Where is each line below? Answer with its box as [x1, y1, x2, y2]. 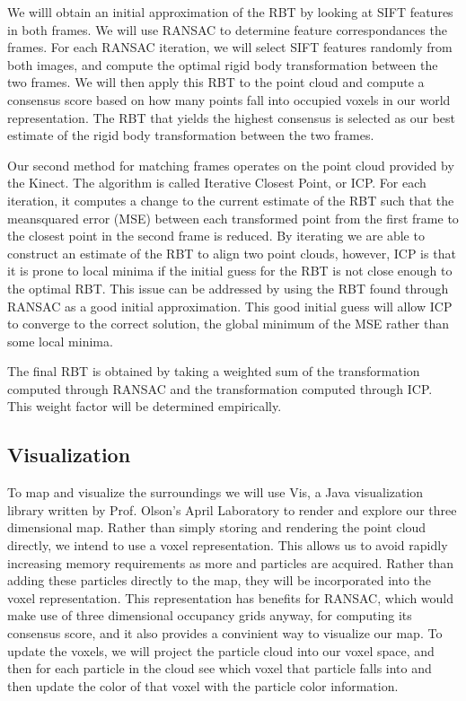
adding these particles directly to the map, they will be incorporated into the [7, 571, 432, 590]
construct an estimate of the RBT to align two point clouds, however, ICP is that [7, 243, 456, 262]
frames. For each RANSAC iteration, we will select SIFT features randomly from [7, 38, 453, 57]
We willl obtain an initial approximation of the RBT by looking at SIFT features [7, 3, 453, 21]
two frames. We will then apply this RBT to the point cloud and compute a [7, 73, 425, 92]
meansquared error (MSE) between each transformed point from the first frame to [7, 208, 459, 227]
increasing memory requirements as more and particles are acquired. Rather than [7, 553, 454, 572]
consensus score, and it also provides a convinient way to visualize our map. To [7, 624, 443, 643]
